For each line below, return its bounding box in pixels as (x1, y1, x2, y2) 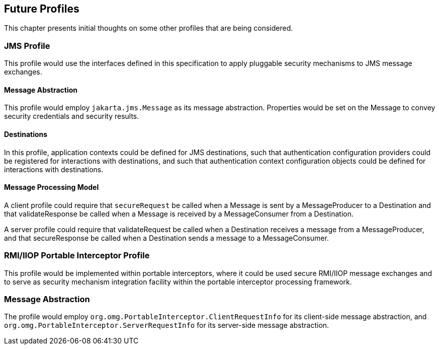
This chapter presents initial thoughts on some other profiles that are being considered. (4, 24, 293, 33)
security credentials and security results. (4, 112, 139, 121)
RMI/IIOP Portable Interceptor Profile (4, 250, 150, 261)
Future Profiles (4, 3, 79, 15)
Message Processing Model (4, 183, 99, 192)
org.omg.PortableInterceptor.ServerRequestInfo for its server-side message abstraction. (4, 321, 329, 330)
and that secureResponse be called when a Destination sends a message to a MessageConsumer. (4, 233, 329, 242)
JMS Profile (4, 40, 50, 51)
